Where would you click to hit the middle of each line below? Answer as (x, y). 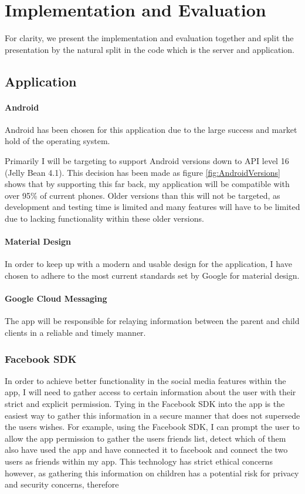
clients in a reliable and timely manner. (75, 333)
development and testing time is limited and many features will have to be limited (152, 207)
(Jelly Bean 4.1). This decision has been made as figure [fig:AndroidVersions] (143, 172)
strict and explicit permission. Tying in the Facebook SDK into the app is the (145, 404)
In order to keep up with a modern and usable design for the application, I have (148, 264)
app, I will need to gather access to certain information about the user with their (150, 392)
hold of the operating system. (57, 141)
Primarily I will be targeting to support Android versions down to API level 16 (147, 161)
